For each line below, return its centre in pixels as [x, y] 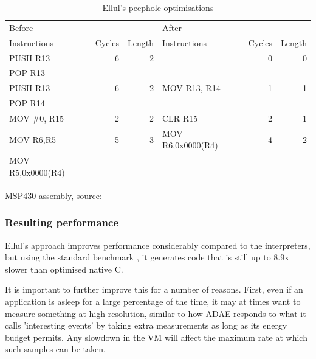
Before [21, 27]
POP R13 [27, 73]
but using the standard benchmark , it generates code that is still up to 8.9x [147, 257]
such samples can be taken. [55, 349]
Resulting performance [62, 222]
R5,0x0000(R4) [37, 172]
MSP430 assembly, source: [53, 195]
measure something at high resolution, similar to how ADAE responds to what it [156, 313]
